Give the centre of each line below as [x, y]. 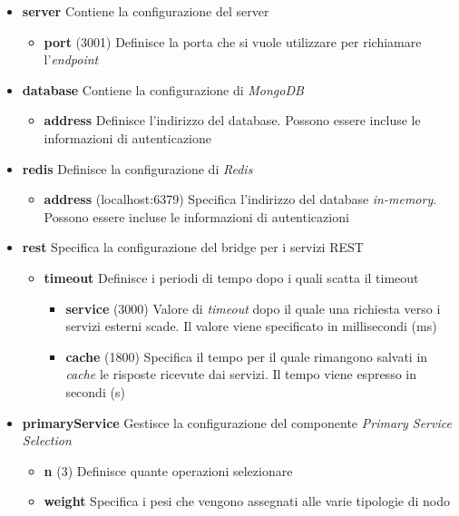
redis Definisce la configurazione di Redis [137, 168]
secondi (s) [95, 391]
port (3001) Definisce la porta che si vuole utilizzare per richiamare [233, 41]
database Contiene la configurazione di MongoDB [163, 89]
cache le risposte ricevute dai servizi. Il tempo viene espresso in [241, 374]
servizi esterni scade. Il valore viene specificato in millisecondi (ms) [251, 326]
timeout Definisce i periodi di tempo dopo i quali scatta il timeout [231, 277]
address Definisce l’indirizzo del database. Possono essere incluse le [232, 120]
